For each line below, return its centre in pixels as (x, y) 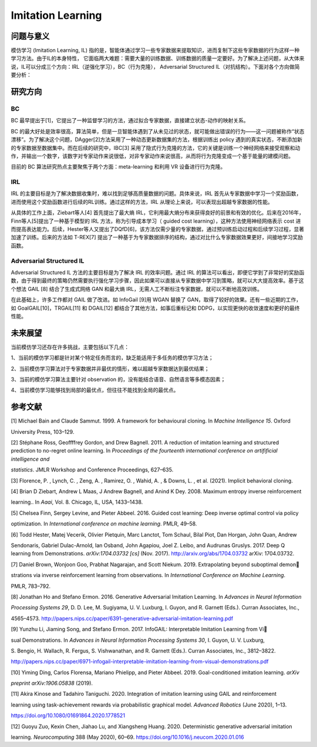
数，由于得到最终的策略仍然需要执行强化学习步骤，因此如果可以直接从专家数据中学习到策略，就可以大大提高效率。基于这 (157, 281)
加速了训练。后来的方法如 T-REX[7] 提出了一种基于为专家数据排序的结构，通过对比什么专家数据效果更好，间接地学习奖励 (157, 237)
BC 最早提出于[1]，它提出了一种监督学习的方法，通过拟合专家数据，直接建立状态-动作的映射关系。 (130, 120)
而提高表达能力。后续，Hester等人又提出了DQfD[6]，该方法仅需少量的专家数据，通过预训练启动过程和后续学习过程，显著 (158, 229)
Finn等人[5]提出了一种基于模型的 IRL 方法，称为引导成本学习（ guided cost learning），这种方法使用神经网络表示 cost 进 (156, 221)
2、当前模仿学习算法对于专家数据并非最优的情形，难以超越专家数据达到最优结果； (110, 369)
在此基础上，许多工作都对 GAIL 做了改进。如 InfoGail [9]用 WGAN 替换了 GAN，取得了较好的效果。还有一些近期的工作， (156, 300)
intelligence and (30, 459)
